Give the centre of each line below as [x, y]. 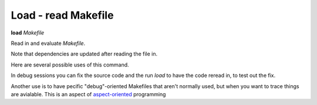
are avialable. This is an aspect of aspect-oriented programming [88, 94]
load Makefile [28, 33]
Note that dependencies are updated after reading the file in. [84, 54]
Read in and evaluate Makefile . [48, 43]
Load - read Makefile [62, 15]
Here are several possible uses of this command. [70, 65]
